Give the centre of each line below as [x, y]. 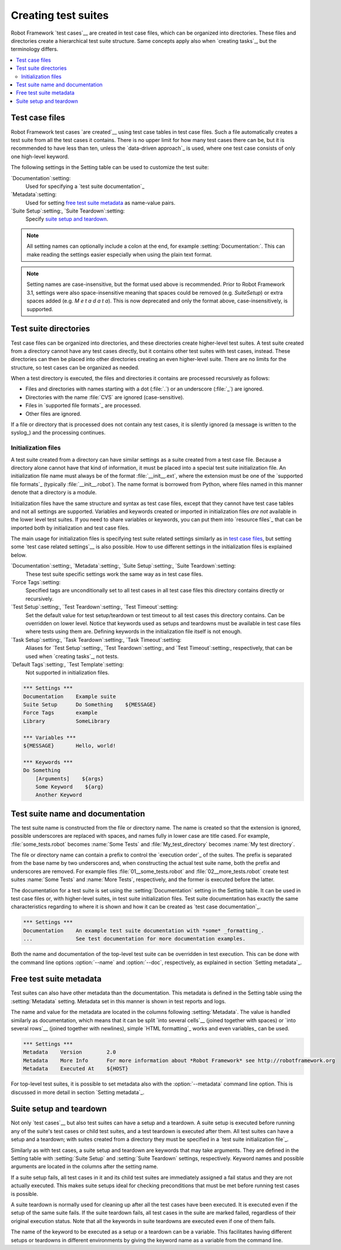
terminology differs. [35, 49]
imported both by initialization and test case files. [70, 528]
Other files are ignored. [53, 413]
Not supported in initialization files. [67, 673]
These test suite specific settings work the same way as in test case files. [114, 574]
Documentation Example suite [70, 696]
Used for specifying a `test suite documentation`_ [85, 186]
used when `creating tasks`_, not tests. [72, 656]
